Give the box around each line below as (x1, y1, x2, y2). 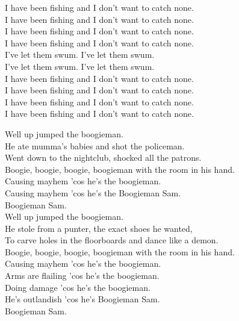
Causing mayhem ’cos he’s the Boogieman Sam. (5, 186, 181, 199)
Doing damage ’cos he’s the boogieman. (5, 281, 151, 293)
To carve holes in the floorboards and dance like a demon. (5, 234, 219, 246)
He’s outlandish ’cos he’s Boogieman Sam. (5, 293, 160, 305)
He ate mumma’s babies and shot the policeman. (5, 139, 185, 152)
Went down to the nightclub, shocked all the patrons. (5, 151, 202, 164)
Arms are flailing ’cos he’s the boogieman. (5, 269, 160, 282)
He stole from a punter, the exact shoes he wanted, (5, 222, 193, 234)
